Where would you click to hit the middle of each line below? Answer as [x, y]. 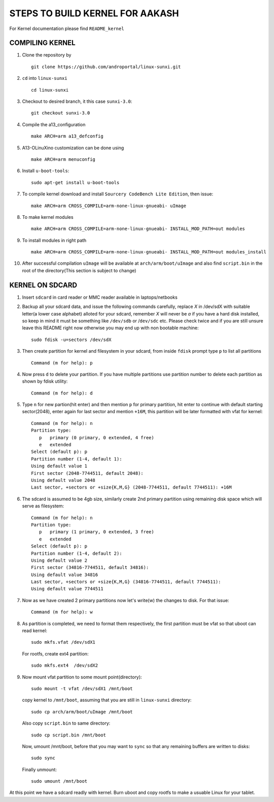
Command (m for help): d [62, 393]
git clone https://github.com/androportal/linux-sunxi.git [106, 67]
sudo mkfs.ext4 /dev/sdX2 [65, 666]
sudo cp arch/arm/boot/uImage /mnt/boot [82, 712]
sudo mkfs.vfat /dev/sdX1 [63, 642]
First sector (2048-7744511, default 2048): [88, 473]
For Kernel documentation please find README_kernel [67, 28]
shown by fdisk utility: [45, 381]
